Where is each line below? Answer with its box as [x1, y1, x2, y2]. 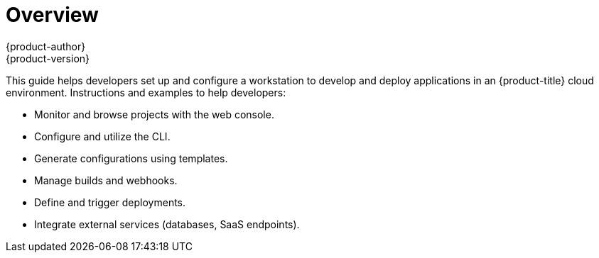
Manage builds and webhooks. [34, 174, 178, 186]
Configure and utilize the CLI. [34, 130, 171, 142]
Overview [6, 3, 99, 27]
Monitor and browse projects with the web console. [34, 108, 274, 120]
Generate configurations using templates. [34, 152, 228, 164]
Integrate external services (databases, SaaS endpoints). [34, 218, 300, 230]
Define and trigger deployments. [34, 196, 186, 208]
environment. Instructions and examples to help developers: [6, 86, 286, 99]
